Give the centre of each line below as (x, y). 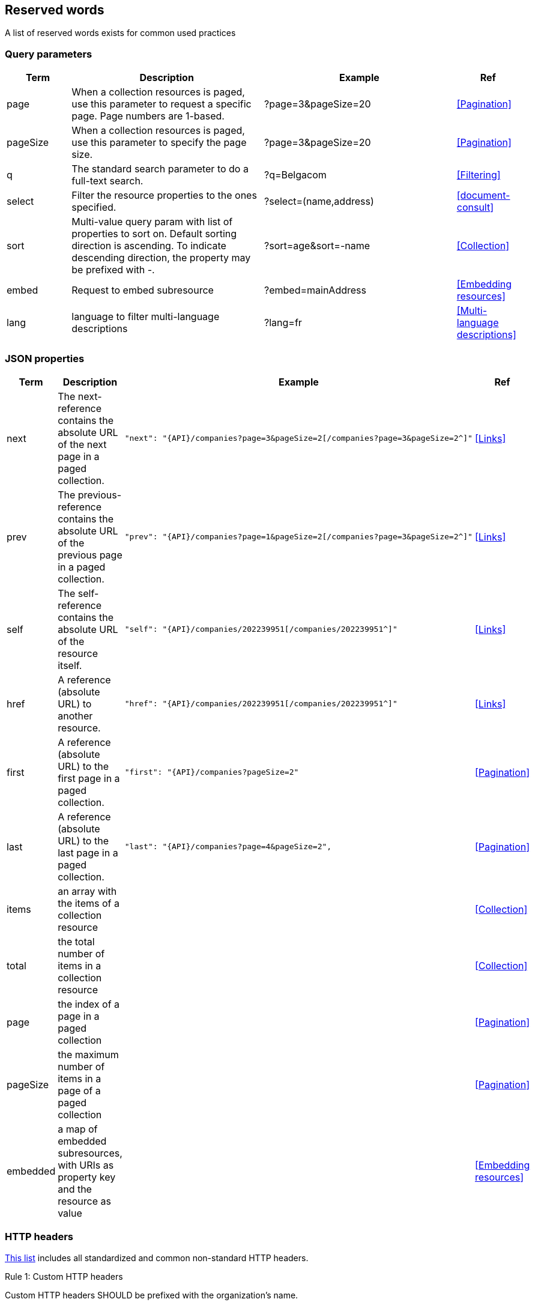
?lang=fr (283, 323)
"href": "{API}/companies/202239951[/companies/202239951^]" (261, 704)
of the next (82, 444)
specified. (94, 207)
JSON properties (45, 358)
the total (76, 941)
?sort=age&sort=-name (317, 246)
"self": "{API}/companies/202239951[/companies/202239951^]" (261, 629)
